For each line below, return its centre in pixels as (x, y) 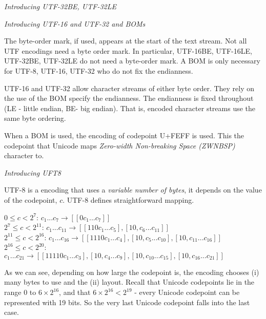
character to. (24, 155)
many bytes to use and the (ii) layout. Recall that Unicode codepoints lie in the (129, 282)
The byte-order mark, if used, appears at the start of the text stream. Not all (126, 41)
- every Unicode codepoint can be (187, 292)
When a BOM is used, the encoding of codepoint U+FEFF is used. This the (124, 135)
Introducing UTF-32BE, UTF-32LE (60, 6)
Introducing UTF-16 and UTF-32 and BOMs (75, 23)
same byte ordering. (35, 118)
